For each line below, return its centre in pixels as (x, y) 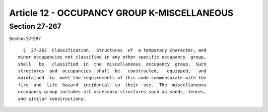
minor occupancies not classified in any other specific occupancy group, (112, 57)
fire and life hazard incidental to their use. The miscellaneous (112, 85)
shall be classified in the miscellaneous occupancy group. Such (112, 64)
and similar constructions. (52, 99)
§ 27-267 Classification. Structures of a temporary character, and (115, 50)
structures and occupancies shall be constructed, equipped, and (112, 71)
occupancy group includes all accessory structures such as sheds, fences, (112, 92)
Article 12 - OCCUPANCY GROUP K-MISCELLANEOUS (121, 13)
